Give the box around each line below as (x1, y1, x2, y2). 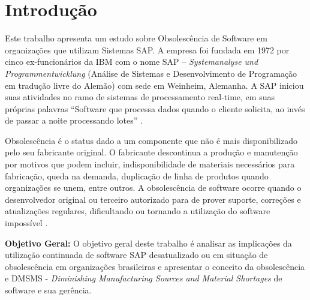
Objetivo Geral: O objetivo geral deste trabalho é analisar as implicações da (5, 236, 292, 249)
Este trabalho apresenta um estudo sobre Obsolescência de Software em (5, 32, 267, 44)
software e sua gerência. (5, 284, 92, 296)
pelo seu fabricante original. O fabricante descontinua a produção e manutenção (5, 146, 298, 158)
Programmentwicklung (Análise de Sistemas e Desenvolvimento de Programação (5, 67, 297, 79)
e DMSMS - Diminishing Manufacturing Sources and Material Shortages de (5, 272, 282, 284)
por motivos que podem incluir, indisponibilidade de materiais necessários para (5, 158, 295, 170)
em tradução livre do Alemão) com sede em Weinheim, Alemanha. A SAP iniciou (5, 79, 304, 91)
